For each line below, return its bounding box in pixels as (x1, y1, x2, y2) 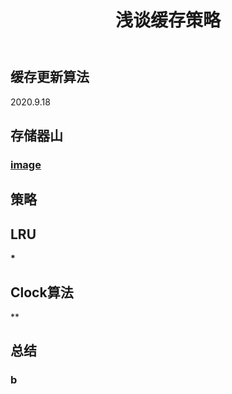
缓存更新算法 (10, 69, 90, 86)
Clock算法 (10, 284, 74, 301)
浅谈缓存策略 (114, 9, 221, 32)
